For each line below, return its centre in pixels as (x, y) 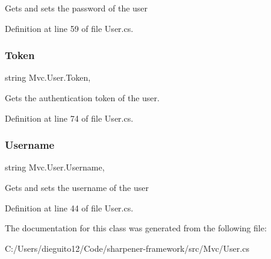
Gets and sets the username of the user (77, 187)
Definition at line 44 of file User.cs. (69, 208)
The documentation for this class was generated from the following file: (136, 228)
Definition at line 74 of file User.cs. (69, 118)
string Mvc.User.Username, (55, 167)
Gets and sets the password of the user (76, 8)
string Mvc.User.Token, (48, 77)
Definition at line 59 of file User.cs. (69, 28)
